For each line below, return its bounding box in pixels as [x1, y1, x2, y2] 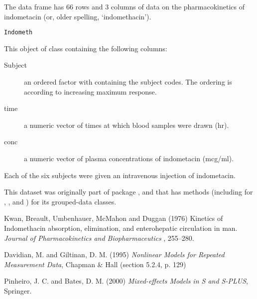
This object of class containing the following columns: [4, 43, 167, 53]
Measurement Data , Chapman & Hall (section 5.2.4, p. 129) [4, 259, 186, 269]
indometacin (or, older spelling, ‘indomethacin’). [4, 11, 151, 21]
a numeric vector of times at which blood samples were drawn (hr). [24, 119, 229, 130]
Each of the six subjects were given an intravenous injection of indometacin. [4, 170, 236, 180]
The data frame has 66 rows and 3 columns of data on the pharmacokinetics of [4, 1, 245, 11]
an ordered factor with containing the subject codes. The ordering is [24, 77, 232, 87]
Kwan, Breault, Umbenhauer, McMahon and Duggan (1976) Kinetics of [4, 213, 223, 223]
